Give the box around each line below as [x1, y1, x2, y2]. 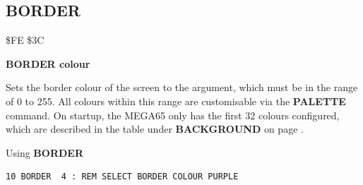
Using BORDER [6, 145, 84, 160]
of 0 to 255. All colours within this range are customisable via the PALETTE [6, 93, 346, 108]
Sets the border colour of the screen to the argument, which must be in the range [6, 80, 358, 95]
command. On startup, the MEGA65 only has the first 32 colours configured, [6, 107, 340, 122]
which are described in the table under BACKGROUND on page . [6, 121, 304, 136]
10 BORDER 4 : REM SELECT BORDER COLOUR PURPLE [6, 172, 239, 182]
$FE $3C [6, 32, 44, 47]
